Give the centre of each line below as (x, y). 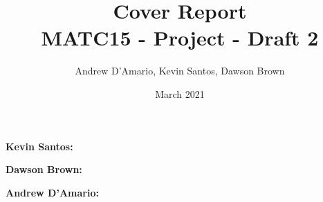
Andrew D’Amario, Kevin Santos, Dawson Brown (180, 71)
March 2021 (180, 93)
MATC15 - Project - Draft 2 (180, 38)
